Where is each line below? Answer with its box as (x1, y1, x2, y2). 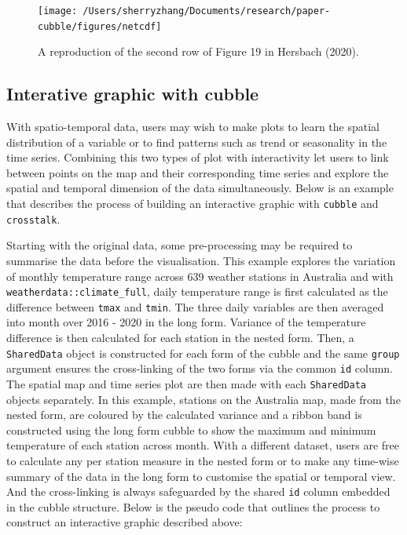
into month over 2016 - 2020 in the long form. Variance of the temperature (6, 314, 366, 330)
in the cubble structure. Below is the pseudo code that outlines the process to (6, 498, 380, 515)
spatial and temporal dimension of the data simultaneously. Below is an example (6, 180, 394, 196)
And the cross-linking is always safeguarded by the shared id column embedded (6, 483, 390, 500)
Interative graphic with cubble (6, 82, 259, 106)
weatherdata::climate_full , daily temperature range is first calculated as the (6, 283, 388, 300)
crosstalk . (6, 210, 60, 227)
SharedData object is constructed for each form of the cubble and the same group (6, 344, 400, 361)
